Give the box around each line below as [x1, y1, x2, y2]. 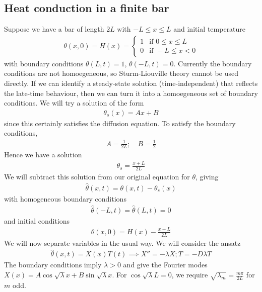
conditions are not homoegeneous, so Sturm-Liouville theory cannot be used [4, 68, 238, 78]
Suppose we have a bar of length [4, 24, 104, 34]
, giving [195, 171, 219, 182]
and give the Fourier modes [123, 259, 208, 270]
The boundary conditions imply [4, 259, 102, 270]
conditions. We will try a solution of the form [4, 98, 144, 108]
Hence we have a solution [4, 149, 82, 160]
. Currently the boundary [173, 58, 252, 68]
